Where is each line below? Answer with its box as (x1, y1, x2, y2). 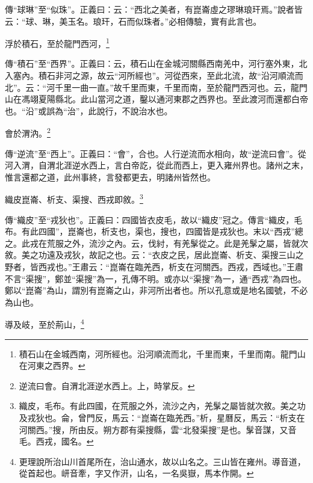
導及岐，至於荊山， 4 (5, 316, 84, 331)
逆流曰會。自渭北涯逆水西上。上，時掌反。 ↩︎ (19, 379, 195, 392)
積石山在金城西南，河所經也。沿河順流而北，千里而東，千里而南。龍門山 (19, 347, 306, 360)
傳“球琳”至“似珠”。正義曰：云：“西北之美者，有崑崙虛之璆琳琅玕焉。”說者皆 (5, 3, 303, 15)
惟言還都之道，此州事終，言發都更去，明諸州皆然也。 (5, 170, 215, 183)
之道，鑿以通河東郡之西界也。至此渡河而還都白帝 (114, 93, 308, 105)
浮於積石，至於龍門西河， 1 (5, 35, 110, 49)
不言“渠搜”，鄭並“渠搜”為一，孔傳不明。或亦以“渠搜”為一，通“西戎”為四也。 (5, 272, 306, 285)
